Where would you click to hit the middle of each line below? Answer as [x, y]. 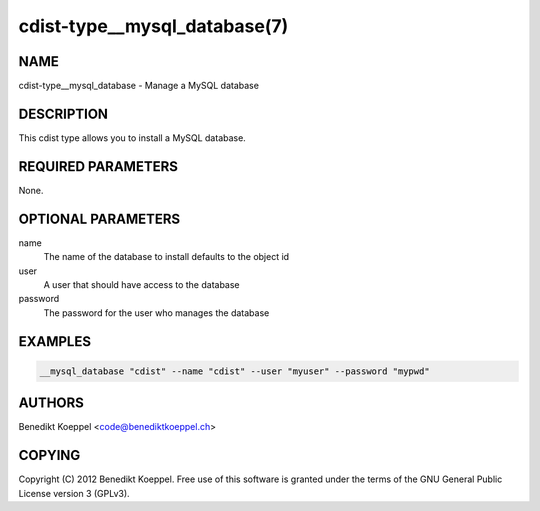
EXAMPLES [55, 341]
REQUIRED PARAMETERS [98, 166]
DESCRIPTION [63, 113]
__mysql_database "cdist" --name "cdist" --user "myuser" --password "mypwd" [234, 371]
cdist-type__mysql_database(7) [153, 26]
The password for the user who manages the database [156, 312]
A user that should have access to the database [141, 284]
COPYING [49, 455]
